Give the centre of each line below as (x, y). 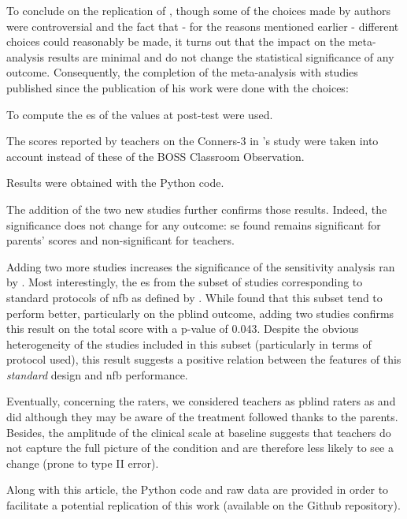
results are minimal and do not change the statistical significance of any (221, 56)
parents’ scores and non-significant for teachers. (120, 240)
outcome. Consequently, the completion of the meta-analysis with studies (182, 72)
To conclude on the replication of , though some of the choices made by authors (198, 10)
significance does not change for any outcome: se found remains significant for (194, 224)
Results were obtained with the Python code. (115, 183)
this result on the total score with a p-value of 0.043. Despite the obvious (183, 329)
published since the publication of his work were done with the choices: (178, 87)
